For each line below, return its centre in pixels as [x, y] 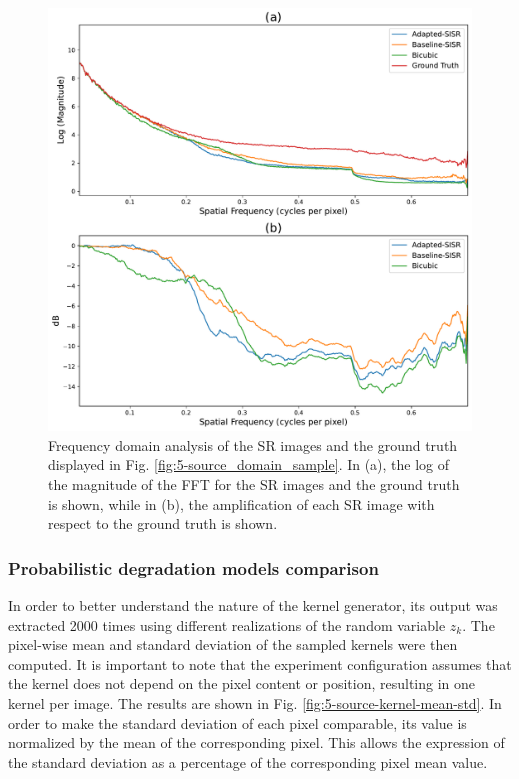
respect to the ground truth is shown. [163, 523]
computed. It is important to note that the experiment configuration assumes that [260, 663]
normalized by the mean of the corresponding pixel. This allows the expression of [256, 742]
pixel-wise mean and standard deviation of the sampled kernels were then [233, 644]
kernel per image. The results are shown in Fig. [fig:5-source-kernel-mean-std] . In [255, 702]
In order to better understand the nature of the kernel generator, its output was [253, 604]
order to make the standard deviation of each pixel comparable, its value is [237, 722]
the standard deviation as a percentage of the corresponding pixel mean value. [248, 761]
